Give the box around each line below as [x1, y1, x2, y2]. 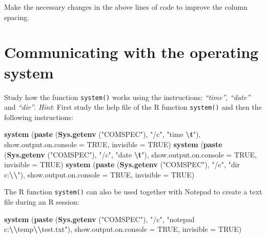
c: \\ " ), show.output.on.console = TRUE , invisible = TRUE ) [4, 169, 195, 180]
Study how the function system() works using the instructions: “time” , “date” [4, 91, 251, 102]
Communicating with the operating [4, 42, 259, 63]
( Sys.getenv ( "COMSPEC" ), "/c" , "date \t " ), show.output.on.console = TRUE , [4, 149, 257, 160]
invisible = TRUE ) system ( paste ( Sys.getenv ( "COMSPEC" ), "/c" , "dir [4, 159, 240, 170]
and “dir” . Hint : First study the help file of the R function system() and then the [4, 102, 262, 112]
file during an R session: [4, 196, 79, 207]
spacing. [4, 11, 30, 22]
